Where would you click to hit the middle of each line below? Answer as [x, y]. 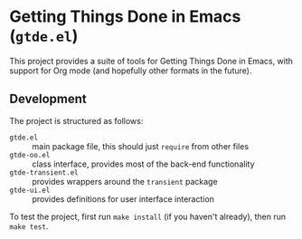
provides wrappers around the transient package [125, 181]
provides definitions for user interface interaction [123, 199]
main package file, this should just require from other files [141, 146]
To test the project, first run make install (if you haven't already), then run [148, 216]
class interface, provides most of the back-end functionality [143, 164]
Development [48, 99]
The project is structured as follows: [76, 120]
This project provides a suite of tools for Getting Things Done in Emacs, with [151, 61]
